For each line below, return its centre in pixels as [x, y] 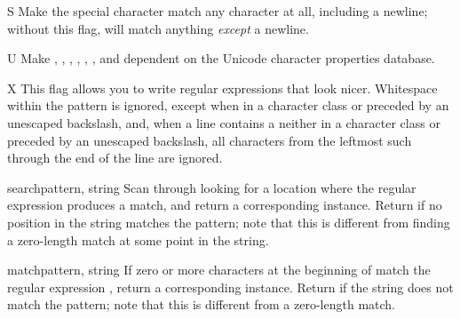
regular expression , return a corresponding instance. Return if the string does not [230, 287]
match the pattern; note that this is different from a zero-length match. [202, 304]
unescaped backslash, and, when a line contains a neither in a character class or [224, 122]
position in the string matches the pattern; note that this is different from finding [229, 222]
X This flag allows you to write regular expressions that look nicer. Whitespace [222, 88]
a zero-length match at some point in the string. [138, 239]
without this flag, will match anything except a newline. [158, 28]
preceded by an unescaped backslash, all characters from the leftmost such [210, 140]
